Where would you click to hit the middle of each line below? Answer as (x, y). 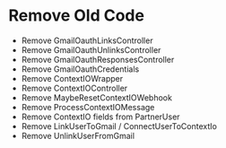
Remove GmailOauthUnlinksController (91, 49)
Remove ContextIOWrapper (72, 78)
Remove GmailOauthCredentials (80, 69)
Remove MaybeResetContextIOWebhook (96, 97)
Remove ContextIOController (74, 88)
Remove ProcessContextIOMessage (88, 107)
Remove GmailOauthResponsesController (98, 59)
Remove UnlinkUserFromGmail (78, 135)
